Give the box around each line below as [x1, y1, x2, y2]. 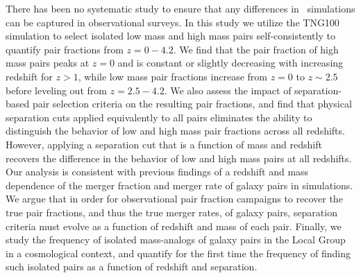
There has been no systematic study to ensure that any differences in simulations [6, 1, 355, 15]
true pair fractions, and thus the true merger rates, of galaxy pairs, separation [6, 205, 337, 219]
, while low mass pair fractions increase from [78, 69, 267, 83]
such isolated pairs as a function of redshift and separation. [6, 259, 258, 274]
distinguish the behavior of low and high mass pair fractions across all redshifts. [6, 123, 345, 138]
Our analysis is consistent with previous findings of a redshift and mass [6, 164, 309, 179]
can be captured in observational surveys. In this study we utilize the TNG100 [6, 15, 339, 29]
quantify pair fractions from [6, 42, 124, 56]
